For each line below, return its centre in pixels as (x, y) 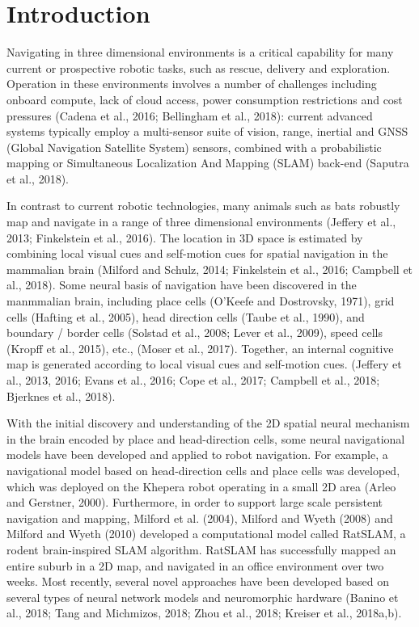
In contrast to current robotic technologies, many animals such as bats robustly (203, 206)
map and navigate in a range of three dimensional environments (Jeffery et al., (201, 222)
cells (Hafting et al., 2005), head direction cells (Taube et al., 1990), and (186, 316)
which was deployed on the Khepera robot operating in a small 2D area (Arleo (201, 486)
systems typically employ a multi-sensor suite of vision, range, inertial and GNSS (207, 131)
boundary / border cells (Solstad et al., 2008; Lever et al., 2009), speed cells (195, 332)
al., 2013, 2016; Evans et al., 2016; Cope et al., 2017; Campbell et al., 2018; (193, 380)
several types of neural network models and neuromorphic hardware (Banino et (203, 597)
